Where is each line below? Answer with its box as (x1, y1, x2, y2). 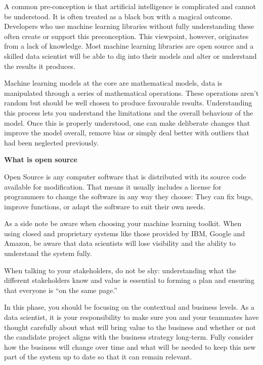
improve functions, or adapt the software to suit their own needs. (4, 201, 205, 211)
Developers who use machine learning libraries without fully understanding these (4, 21, 254, 31)
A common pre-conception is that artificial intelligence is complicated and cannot (4, 1, 256, 11)
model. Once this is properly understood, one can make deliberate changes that (4, 117, 250, 128)
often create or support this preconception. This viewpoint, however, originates (4, 30, 249, 41)
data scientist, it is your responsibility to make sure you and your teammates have (4, 312, 259, 322)
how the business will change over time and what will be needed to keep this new (4, 341, 256, 352)
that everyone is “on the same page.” (4, 284, 117, 295)
